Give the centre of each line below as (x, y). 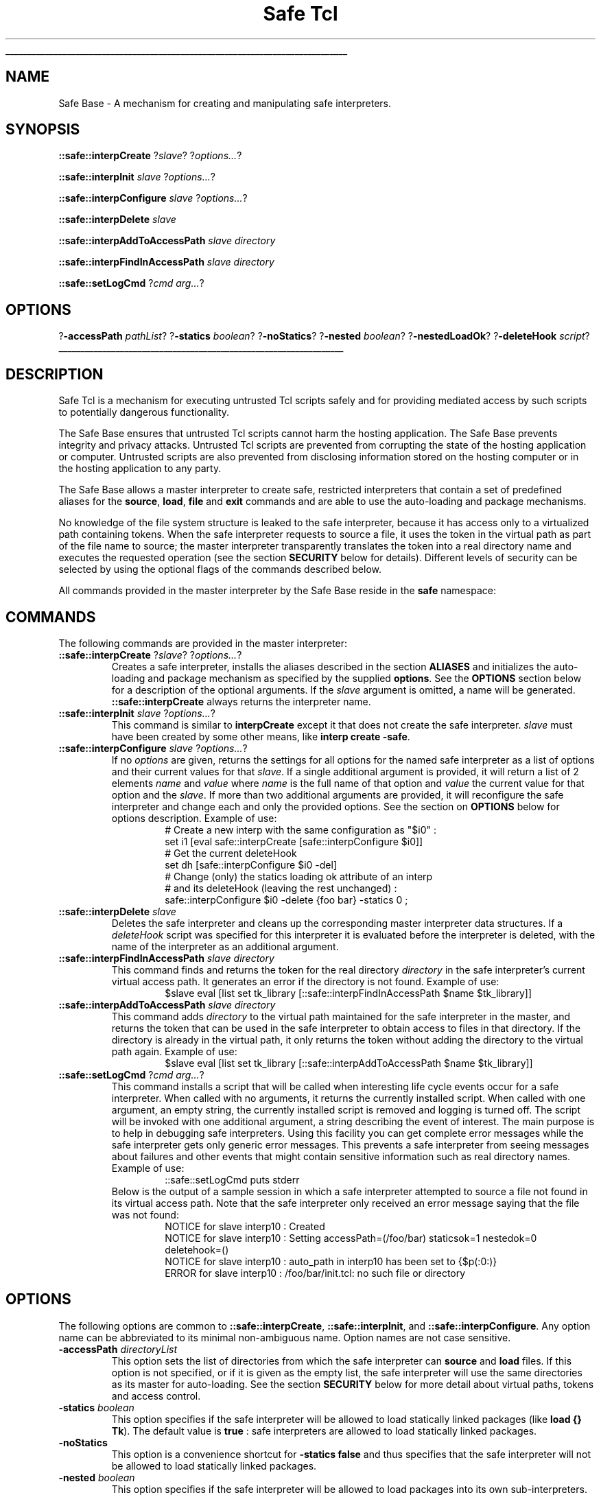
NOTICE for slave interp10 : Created (245, 1226)
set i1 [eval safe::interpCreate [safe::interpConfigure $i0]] (294, 841)
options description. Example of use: (194, 818)
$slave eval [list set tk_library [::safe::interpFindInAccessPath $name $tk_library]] (349, 993)
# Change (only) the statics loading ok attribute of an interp (299, 876)
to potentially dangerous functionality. (144, 412)
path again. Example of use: (174, 1051)
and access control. (156, 1396)
